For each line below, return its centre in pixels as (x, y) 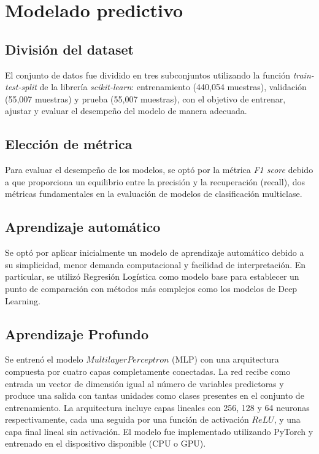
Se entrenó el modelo (44, 359)
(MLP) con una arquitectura (225, 359)
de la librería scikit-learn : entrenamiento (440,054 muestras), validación (173, 87)
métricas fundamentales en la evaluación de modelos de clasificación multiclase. (154, 194)
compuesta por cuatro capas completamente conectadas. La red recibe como (148, 371)
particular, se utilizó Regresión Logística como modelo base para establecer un (152, 276)
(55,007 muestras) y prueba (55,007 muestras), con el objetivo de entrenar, (145, 98)
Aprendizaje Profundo (77, 333)
